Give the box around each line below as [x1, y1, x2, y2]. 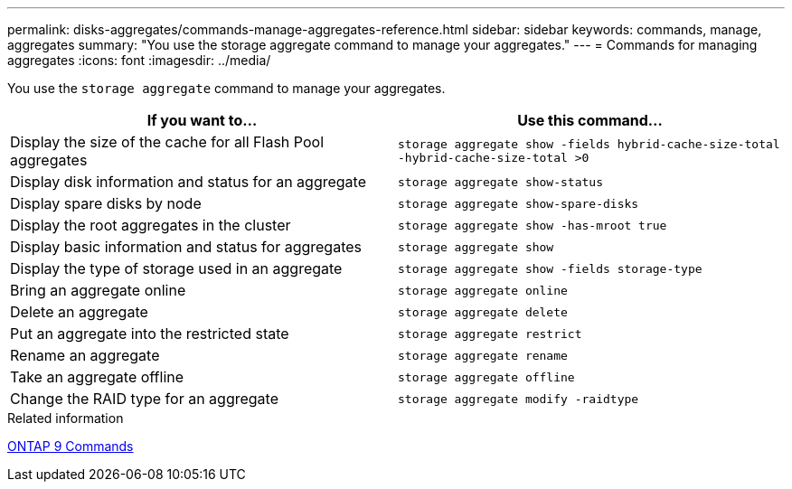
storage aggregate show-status [398, 174, 603, 189]
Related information [7, 410, 124, 426]
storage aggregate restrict [398, 326, 582, 341]
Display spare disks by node [10, 194, 202, 212]
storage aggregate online [398, 283, 568, 297]
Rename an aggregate [10, 346, 160, 364]
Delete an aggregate [10, 303, 148, 321]
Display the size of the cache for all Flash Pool [10, 133, 325, 151]
